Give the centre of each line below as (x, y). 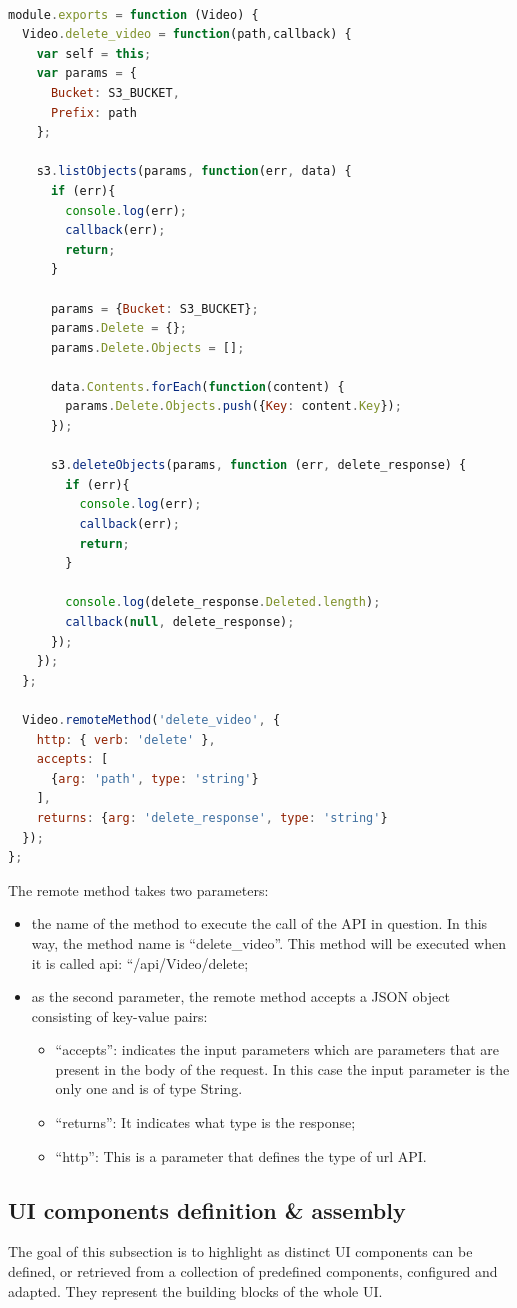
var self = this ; (94, 53)
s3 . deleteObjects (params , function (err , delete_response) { (258, 465)
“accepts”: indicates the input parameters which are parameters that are (277, 1049)
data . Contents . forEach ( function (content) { (197, 386)
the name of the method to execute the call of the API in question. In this (259, 923)
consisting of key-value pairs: (119, 1015)
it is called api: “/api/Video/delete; (140, 962)
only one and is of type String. (149, 1088)
